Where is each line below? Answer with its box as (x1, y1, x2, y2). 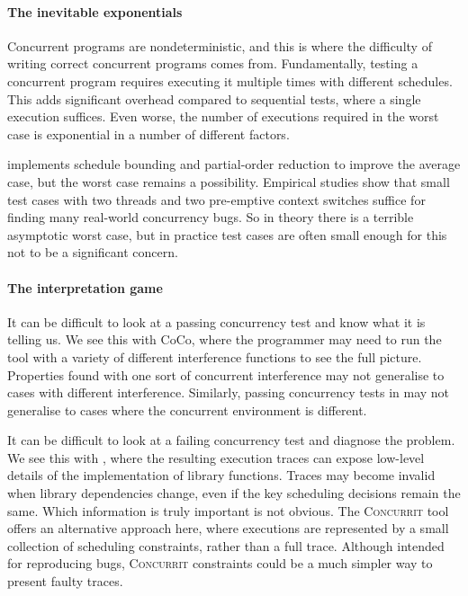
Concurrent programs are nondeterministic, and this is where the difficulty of (7, 36, 432, 55)
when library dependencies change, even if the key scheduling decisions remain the (7, 484, 461, 503)
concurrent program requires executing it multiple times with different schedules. (7, 71, 453, 90)
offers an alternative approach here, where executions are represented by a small (7, 519, 449, 538)
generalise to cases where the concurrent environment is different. (7, 400, 367, 419)
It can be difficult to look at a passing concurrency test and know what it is (7, 312, 426, 331)
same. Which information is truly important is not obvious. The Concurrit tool (7, 501, 449, 520)
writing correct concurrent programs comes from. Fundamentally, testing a (7, 54, 418, 73)
